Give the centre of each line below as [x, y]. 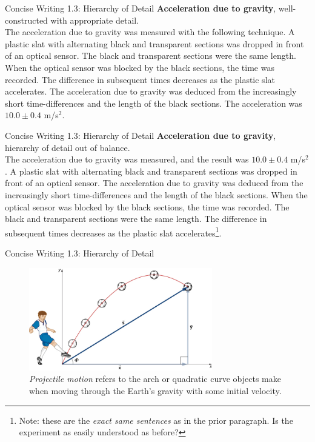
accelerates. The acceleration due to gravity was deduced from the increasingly [151, 91]
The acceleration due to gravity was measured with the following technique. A [150, 32]
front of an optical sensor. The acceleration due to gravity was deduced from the [154, 183]
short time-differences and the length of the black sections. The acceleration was [154, 103]
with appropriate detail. [95, 20]
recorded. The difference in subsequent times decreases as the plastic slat [140, 79]
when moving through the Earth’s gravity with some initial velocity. [155, 390]
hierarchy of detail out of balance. [68, 147]
